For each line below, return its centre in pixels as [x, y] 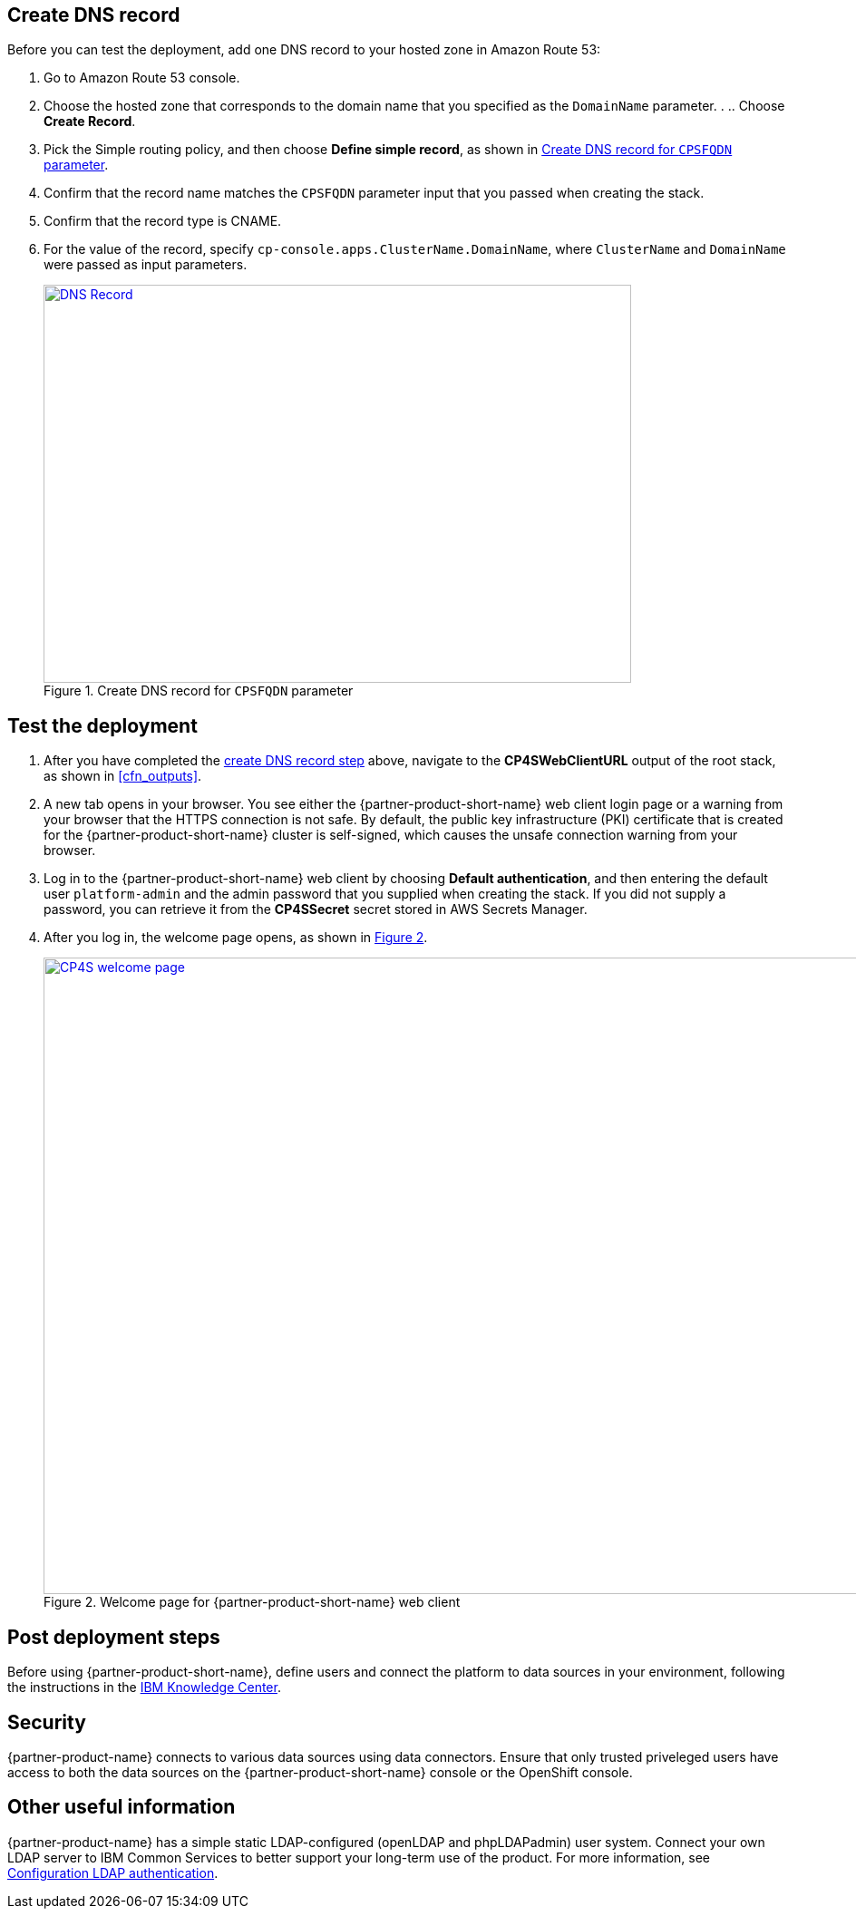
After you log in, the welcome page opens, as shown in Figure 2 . [236, 938]
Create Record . [90, 122]
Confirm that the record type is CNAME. [163, 221]
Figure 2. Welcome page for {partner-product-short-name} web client [252, 1602]
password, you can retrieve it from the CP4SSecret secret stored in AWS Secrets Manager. [316, 909]
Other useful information [122, 1807]
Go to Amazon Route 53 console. [142, 78]
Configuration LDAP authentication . [113, 1872]
